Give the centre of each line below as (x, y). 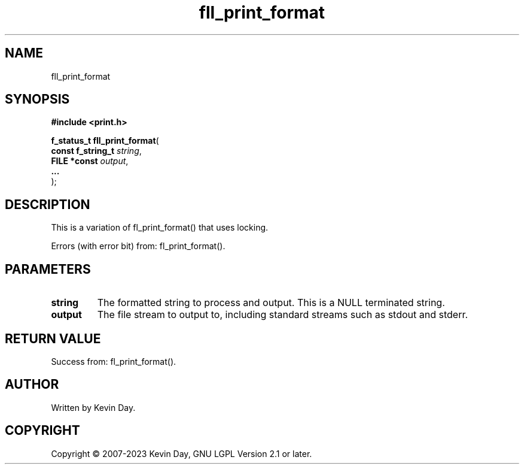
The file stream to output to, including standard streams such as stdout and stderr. (283, 315)
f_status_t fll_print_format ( (105, 141)
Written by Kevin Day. (93, 407)
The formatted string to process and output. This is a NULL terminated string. (271, 303)
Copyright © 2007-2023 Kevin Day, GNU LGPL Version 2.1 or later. (182, 453)
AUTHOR (32, 385)
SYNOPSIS (37, 99)
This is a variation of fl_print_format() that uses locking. (160, 228)
